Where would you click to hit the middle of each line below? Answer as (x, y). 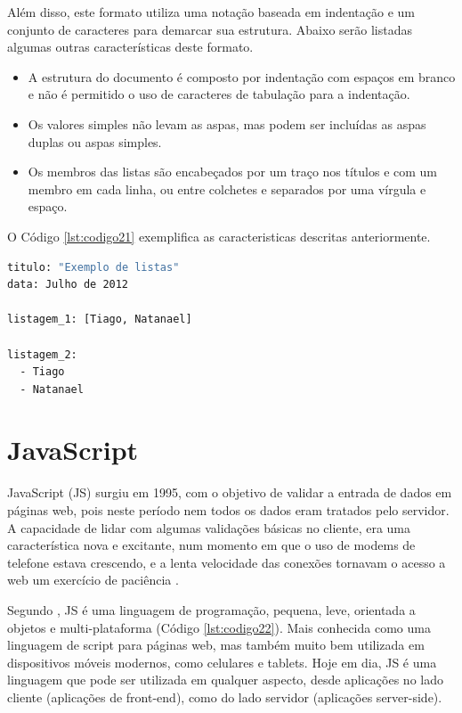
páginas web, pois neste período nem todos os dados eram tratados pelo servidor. (228, 510)
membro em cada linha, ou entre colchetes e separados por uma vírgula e (227, 188)
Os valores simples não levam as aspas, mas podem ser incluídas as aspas (227, 123)
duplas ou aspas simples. (95, 141)
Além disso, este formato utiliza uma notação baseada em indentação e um (211, 12)
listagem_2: (42, 354)
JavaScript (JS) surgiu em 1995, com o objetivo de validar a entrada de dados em (230, 492)
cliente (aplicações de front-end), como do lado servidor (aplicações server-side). (225, 697)
